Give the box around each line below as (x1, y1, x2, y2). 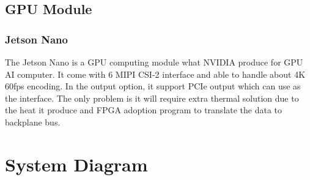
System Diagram (5, 151, 148, 176)
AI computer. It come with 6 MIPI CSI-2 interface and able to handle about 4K (5, 67, 306, 80)
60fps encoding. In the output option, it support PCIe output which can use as (5, 80, 301, 92)
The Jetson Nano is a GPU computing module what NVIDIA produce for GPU (5, 56, 303, 68)
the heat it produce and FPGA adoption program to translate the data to (5, 103, 282, 116)
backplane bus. (5, 115, 61, 128)
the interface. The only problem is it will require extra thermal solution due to (5, 91, 299, 104)
